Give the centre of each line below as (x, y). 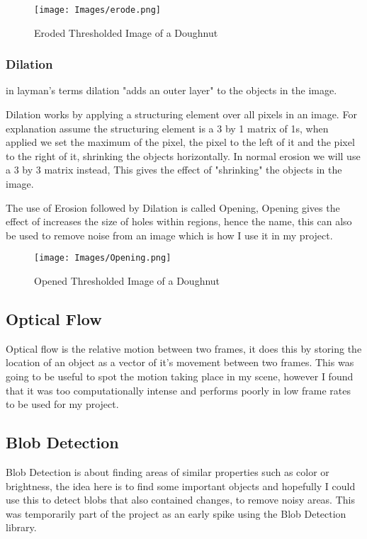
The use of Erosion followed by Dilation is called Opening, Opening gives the (173, 207)
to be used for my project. (62, 404)
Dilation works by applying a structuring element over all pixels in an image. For (181, 114)
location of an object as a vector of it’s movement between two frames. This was (180, 362)
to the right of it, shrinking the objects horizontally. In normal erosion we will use (183, 155)
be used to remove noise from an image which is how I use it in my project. (169, 235)
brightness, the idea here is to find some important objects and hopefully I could (181, 486)
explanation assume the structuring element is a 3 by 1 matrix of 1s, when (167, 128)
